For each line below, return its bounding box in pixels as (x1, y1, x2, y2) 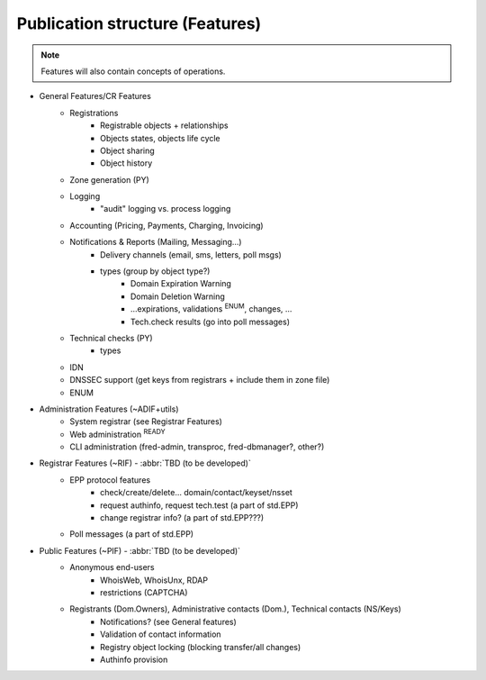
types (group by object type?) (100, 266, 211, 277)
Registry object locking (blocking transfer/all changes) (100, 641, 301, 652)
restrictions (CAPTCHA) (100, 587, 188, 598)
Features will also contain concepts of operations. (40, 66, 226, 77)
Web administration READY (69, 428, 166, 440)
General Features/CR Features (39, 91, 152, 102)
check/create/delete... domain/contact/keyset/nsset (100, 487, 292, 498)
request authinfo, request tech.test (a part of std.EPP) (100, 500, 299, 511)
